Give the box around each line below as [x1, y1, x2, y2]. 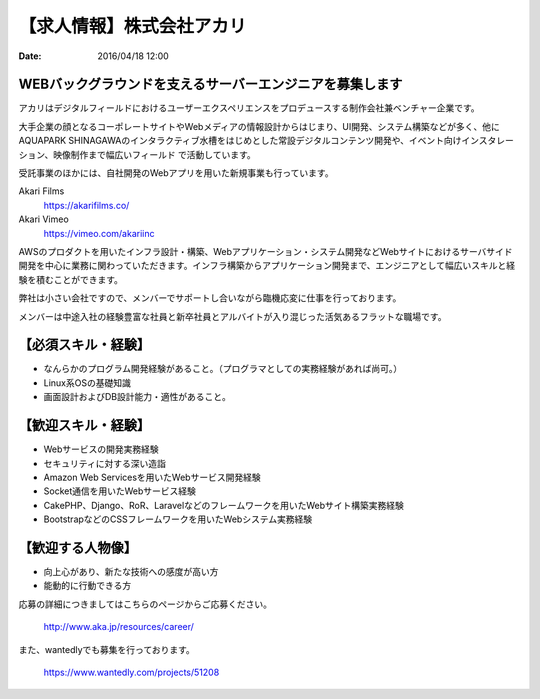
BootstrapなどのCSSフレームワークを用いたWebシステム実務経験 [43, 513, 313, 525]
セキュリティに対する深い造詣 [43, 457, 167, 469]
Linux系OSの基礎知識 [43, 376, 132, 389]
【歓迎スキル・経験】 [18, 417, 150, 434]
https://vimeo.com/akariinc [43, 227, 155, 239]
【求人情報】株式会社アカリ [18, 15, 247, 37]
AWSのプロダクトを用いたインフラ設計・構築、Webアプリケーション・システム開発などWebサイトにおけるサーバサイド [18, 245, 514, 257]
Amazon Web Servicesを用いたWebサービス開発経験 [43, 471, 261, 483]
